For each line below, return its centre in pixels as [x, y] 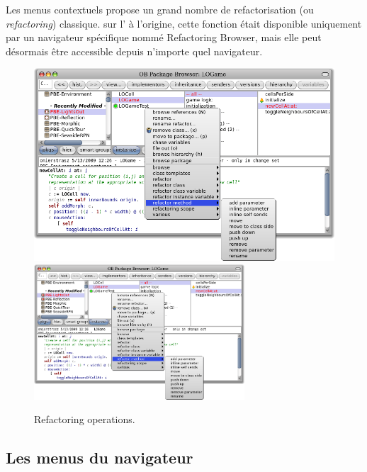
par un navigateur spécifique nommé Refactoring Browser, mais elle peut [164, 37]
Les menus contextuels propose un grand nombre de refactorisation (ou [160, 9]
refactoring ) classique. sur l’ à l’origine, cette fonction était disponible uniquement [184, 23]
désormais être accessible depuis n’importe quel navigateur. [134, 51]
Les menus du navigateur [100, 457]
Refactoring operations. [85, 419]
